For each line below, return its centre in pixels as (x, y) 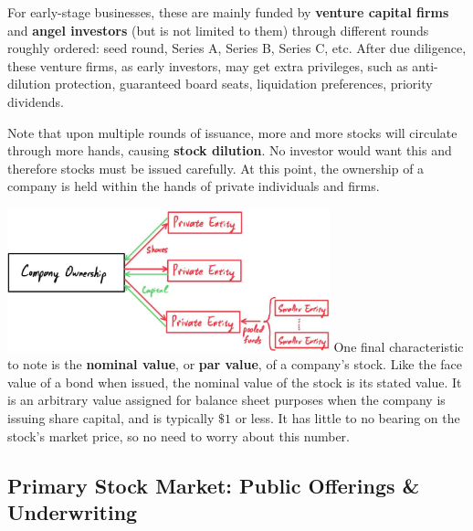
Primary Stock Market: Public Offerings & (214, 485)
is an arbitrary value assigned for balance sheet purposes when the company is (226, 400)
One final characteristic (399, 346)
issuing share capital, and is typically (111, 418)
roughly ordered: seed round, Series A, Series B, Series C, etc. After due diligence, (237, 48)
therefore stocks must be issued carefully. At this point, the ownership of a (216, 168)
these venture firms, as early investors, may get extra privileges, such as (208, 65)
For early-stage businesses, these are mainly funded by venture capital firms (228, 12)
